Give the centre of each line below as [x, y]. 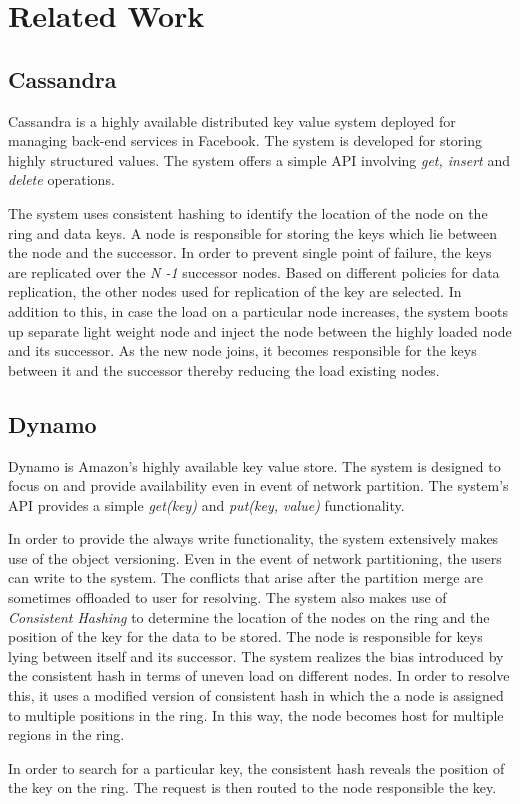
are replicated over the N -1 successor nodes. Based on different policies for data [254, 271]
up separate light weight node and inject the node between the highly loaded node [260, 330]
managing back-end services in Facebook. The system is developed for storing [245, 140]
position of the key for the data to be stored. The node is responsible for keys [245, 636]
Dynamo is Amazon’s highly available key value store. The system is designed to [254, 465]
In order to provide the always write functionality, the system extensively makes [253, 538]
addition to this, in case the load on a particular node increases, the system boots [258, 310]
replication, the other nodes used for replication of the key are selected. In [235, 291]
